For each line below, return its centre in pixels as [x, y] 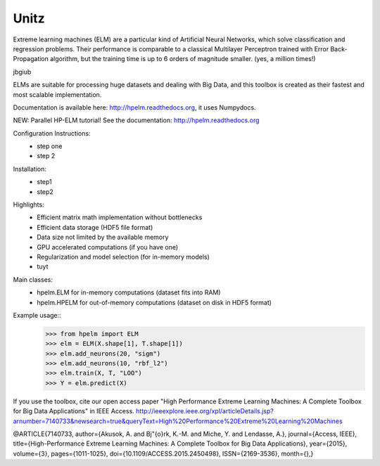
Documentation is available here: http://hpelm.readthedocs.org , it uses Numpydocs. [134, 107]
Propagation [31, 59]
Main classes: [33, 279]
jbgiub [22, 72]
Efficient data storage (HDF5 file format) [95, 227]
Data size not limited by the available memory [103, 237]
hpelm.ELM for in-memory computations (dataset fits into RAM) [129, 292]
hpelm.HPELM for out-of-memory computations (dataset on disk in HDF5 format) [154, 302]
